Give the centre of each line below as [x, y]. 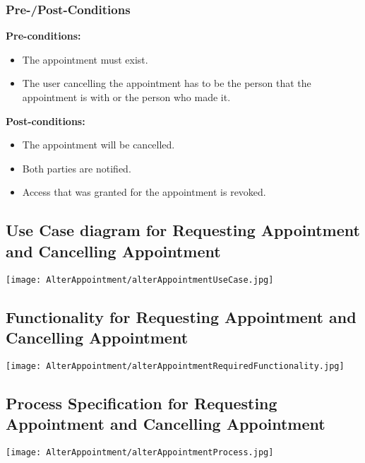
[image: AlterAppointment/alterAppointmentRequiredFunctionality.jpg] [175, 366]
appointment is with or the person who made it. [126, 97]
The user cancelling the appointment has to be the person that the [167, 83]
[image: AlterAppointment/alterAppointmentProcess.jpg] [140, 453]
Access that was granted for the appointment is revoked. [144, 192]
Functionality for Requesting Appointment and [181, 316]
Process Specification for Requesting [142, 403]
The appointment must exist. [85, 59]
